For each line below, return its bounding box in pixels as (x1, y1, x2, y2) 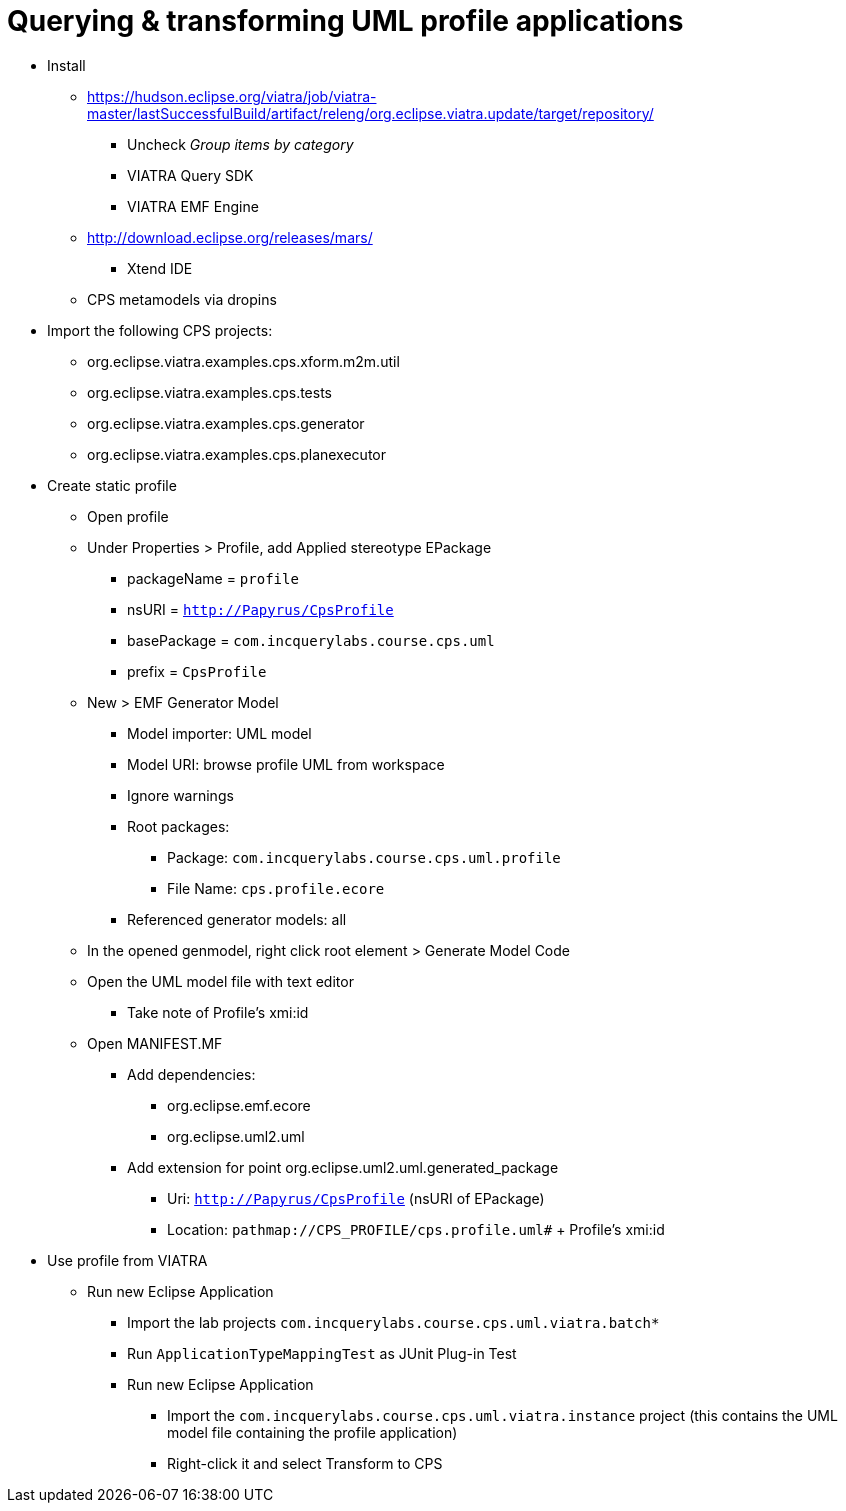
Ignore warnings (127, 786, 234, 804)
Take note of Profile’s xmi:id (127, 1003, 309, 1021)
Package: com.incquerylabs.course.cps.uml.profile (167, 848, 561, 866)
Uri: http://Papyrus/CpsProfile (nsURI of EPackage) (167, 1189, 545, 1207)
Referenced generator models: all (127, 910, 347, 928)
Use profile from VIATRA (47, 1251, 208, 1269)
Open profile (87, 507, 169, 525)
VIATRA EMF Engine (127, 197, 259, 215)
